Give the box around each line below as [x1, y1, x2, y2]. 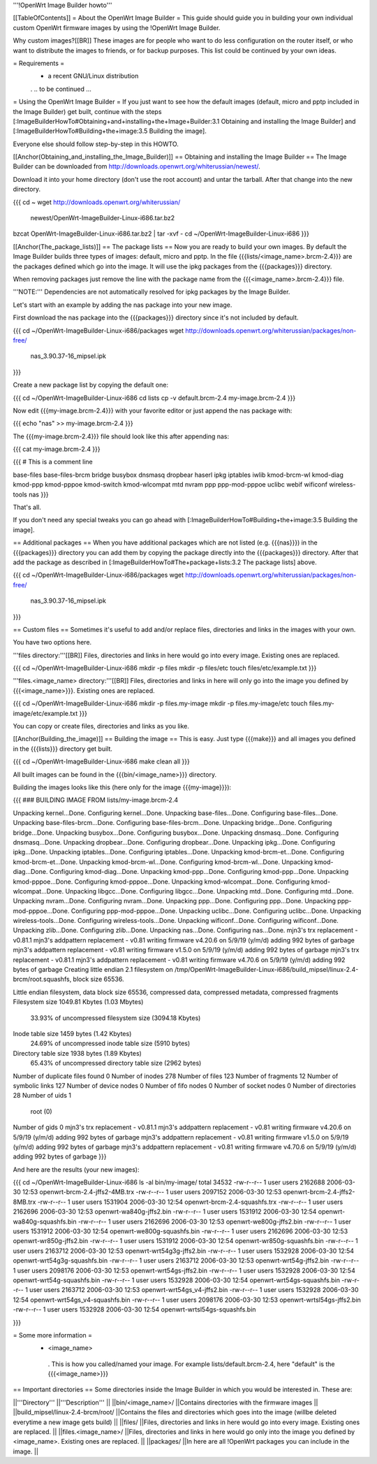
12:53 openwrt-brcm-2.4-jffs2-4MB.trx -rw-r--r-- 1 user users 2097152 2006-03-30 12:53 [22, 1188, 282, 1196]
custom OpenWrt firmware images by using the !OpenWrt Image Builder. [13, 23, 221, 31]
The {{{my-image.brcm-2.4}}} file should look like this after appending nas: [13, 432, 230, 440]
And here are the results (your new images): [13, 1165, 140, 1174]
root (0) [30, 1107, 52, 1115]
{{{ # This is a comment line [13, 458, 94, 466]
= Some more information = [13, 1330, 93, 1339]
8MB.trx [13, 1198, 36, 1206]
